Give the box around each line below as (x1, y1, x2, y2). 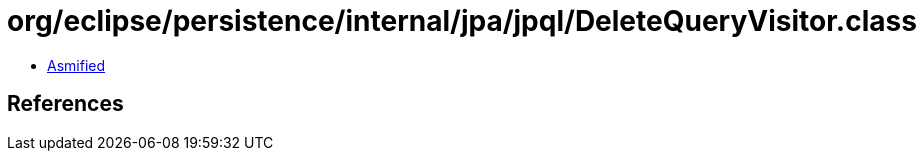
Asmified (47, 56, 106, 74)
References (7, 91, 124, 117)
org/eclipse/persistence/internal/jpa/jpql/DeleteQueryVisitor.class (7, 4, 917, 38)
